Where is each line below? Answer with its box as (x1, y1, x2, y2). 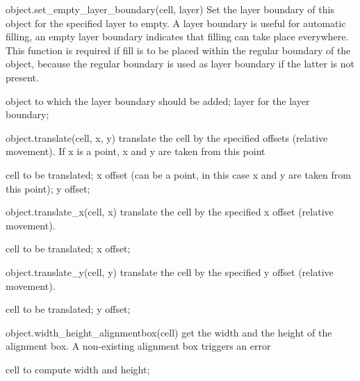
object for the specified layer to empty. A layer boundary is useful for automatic (6, 15, 346, 30)
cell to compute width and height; (6, 362, 150, 376)
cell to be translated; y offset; (6, 302, 131, 316)
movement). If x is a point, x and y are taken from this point (6, 144, 265, 159)
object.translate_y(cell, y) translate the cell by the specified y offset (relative (6, 264, 334, 279)
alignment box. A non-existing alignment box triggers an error (6, 339, 271, 353)
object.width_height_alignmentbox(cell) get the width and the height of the (6, 325, 332, 339)
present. (6, 70, 39, 84)
